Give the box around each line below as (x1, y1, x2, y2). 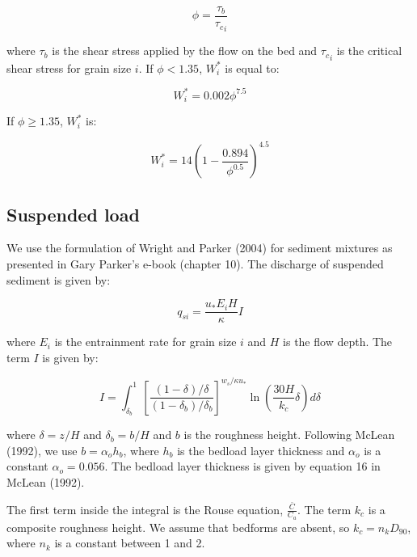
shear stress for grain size (6, 59, 132, 76)
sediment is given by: (6, 271, 111, 288)
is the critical (336, 42, 402, 59)
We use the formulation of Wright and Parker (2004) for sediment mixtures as (6, 239, 393, 256)
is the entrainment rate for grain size (54, 333, 237, 350)
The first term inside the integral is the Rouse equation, (6, 500, 284, 517)
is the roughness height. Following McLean (183, 426, 395, 443)
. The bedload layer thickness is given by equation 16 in (104, 458, 381, 475)
